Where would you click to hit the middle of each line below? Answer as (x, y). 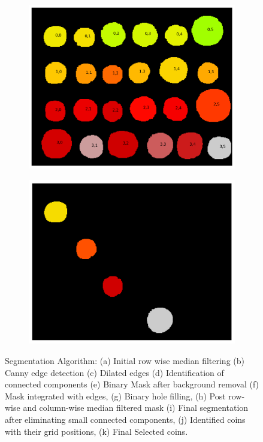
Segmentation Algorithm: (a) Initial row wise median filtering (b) (125, 361)
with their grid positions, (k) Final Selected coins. (96, 431)
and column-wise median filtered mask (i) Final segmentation (136, 408)
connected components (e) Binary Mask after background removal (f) (132, 384)
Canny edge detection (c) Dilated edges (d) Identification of (114, 372)
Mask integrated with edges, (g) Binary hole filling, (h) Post (115, 396)
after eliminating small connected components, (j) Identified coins (125, 420)
